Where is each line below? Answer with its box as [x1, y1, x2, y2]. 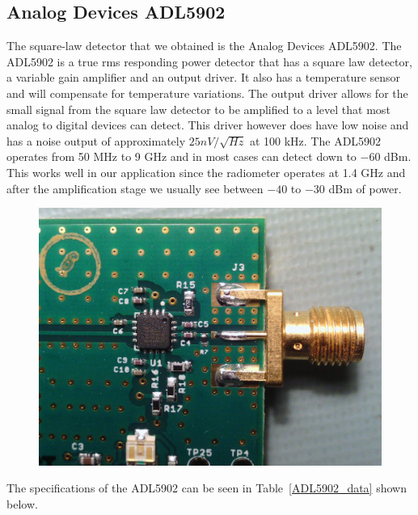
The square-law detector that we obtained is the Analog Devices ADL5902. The [6, 37, 402, 54]
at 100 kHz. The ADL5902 [249, 132, 382, 149]
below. [6, 496, 38, 513]
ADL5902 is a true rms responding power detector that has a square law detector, [6, 53, 412, 70]
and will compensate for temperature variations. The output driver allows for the [6, 84, 408, 101]
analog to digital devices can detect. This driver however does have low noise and [6, 116, 409, 133]
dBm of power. [328, 179, 402, 196]
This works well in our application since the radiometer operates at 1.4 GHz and [6, 163, 406, 180]
